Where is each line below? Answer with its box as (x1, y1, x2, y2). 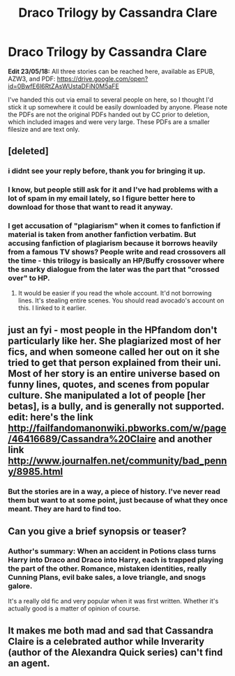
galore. (8, 581, 33, 591)
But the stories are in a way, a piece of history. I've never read (8, 486, 220, 496)
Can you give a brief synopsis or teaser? (8, 525, 187, 537)
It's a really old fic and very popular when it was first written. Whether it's (8, 597, 219, 606)
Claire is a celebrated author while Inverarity (8, 636, 205, 647)
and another (158, 433, 213, 445)
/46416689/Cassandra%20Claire (8, 433, 156, 445)
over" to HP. (8, 273, 51, 283)
